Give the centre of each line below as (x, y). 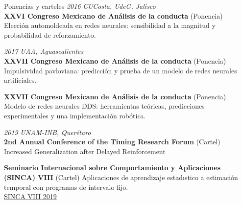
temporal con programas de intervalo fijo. (66, 187)
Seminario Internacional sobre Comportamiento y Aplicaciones (112, 168)
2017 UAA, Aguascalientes (44, 51)
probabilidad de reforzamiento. (50, 34)
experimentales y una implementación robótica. (75, 115)
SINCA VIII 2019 (30, 196)
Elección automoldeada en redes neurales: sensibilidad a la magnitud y (110, 25)
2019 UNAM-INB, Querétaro (48, 132)
